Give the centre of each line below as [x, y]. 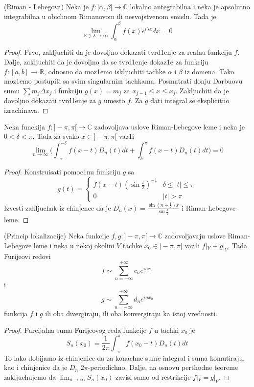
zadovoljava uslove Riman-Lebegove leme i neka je [169, 126]
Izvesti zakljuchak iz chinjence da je [58, 207]
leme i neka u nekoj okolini [74, 245]
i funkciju [68, 90]
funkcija [16, 313]
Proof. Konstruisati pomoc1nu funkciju [62, 171]
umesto [114, 100]
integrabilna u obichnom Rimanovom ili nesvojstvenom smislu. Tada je [110, 16]
